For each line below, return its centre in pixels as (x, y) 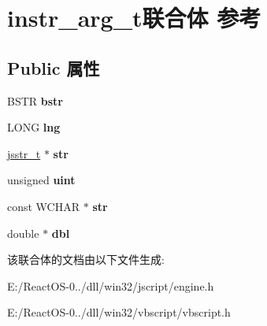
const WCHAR (44, 206)
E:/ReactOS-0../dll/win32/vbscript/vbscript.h (119, 312)
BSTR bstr (35, 100)
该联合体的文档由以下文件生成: (86, 259)
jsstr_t (24, 153)
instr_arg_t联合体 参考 (134, 18)
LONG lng (34, 127)
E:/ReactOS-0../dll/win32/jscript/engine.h (111, 285)
